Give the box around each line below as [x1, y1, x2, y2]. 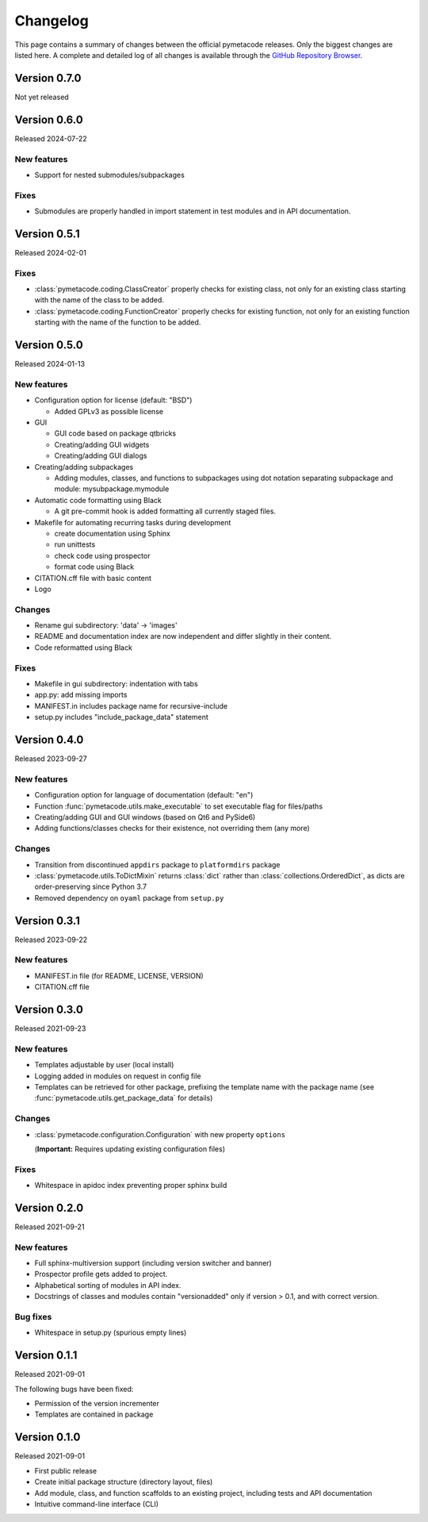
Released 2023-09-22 [14, 935, 88, 944]
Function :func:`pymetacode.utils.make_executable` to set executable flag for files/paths [34, 801, 323, 811]
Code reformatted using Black [34, 643, 132, 652]
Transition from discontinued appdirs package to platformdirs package [34, 859, 281, 869]
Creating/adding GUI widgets [54, 440, 150, 449]
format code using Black [54, 562, 135, 571]
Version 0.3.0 [14, 1002, 83, 1016]
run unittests [54, 540, 96, 549]
